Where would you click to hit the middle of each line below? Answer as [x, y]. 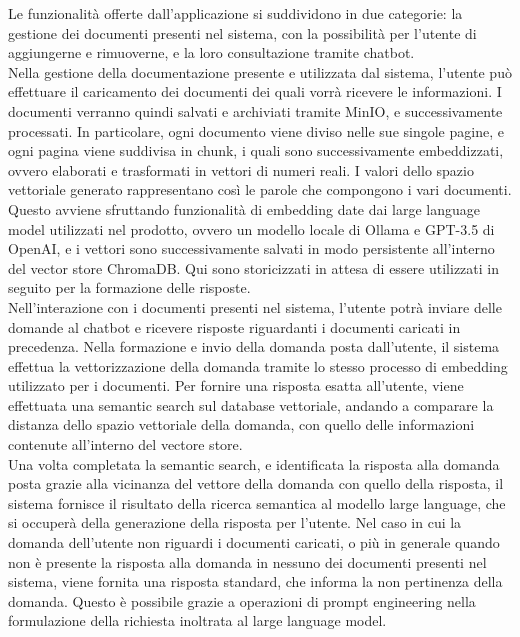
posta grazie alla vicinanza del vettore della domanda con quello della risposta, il [256, 483]
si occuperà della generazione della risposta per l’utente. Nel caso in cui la [235, 522]
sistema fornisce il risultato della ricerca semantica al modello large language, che [257, 502]
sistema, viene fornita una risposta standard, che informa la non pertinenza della [255, 581]
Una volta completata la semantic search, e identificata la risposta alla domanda [254, 463]
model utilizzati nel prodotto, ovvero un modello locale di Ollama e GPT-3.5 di [251, 228]
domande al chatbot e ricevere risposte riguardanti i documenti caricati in [234, 326]
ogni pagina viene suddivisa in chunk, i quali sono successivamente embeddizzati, [256, 150]
